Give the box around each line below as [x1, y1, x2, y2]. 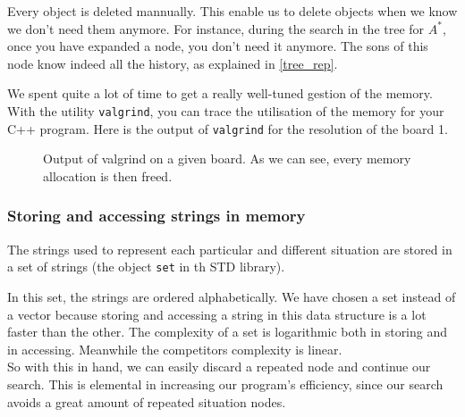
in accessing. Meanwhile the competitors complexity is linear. [7, 339, 342, 358]
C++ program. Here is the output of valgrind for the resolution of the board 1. [7, 119, 448, 138]
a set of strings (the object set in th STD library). [7, 257, 285, 276]
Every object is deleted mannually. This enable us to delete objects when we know [7, 2, 458, 20]
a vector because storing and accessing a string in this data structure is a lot [7, 304, 427, 323]
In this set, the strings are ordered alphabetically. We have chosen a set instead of [7, 287, 456, 305]
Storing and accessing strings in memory [7, 204, 306, 227]
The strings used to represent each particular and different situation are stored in [7, 239, 452, 258]
